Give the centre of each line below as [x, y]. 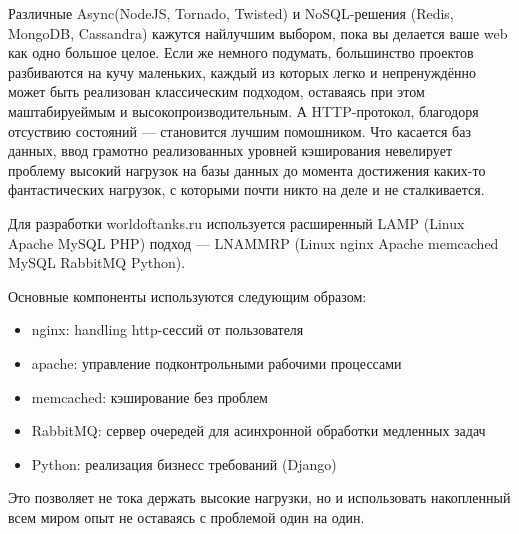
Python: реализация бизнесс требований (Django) [184, 463]
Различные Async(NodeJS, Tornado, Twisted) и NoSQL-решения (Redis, [231, 13]
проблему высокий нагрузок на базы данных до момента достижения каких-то [247, 169]
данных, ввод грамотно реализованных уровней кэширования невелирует [230, 150]
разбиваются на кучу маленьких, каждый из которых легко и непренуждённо [242, 71]
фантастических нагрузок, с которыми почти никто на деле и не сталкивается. [246, 189]
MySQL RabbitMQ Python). [97, 262]
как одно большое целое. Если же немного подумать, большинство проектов [241, 52]
